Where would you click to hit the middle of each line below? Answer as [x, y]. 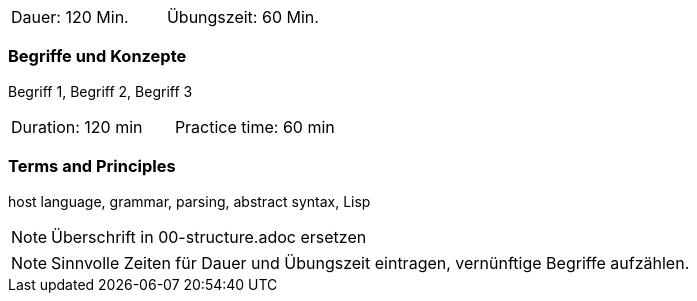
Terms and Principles [92, 166]
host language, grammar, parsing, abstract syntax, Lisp [189, 201]
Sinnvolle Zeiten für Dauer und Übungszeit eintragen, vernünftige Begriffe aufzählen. [370, 262]
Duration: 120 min [77, 126]
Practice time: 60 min [254, 126]
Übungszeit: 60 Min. [242, 17]
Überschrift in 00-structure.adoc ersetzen [209, 236]
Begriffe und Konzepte [97, 56]
